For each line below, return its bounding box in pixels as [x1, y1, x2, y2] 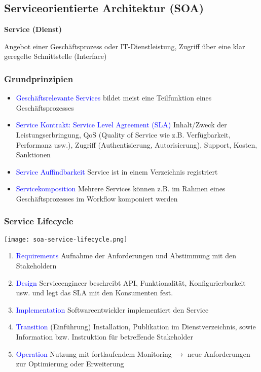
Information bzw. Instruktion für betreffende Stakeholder [16, 331, 193, 342]
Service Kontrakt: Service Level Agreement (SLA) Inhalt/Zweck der [16, 119, 227, 130]
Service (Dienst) [4, 24, 62, 35]
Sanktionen [16, 149, 51, 160]
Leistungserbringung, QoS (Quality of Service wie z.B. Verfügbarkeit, [16, 129, 231, 140]
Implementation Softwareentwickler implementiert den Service [16, 304, 209, 315]
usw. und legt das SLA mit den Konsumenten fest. [16, 287, 173, 298]
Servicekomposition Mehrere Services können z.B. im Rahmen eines [16, 183, 226, 194]
